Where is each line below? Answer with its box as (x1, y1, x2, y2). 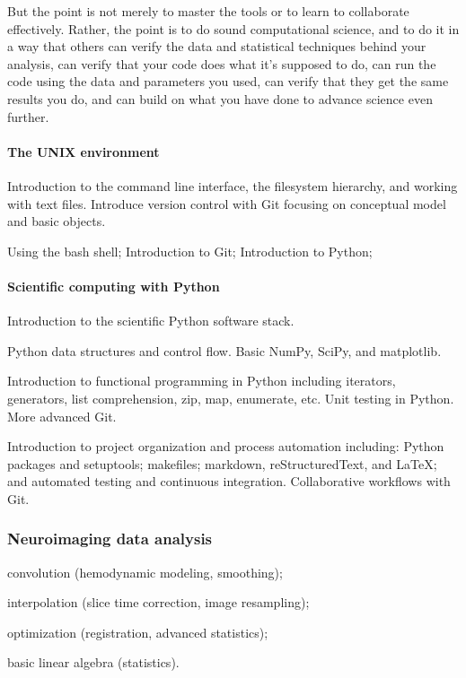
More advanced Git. (7, 406, 117, 425)
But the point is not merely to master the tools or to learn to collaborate (7, 2, 409, 20)
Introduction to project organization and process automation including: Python (7, 437, 444, 456)
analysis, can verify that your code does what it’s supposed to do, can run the (7, 54, 436, 73)
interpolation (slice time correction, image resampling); (7, 593, 310, 612)
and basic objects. (7, 212, 106, 230)
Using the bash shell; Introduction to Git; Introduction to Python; (7, 241, 373, 260)
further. (7, 107, 49, 126)
